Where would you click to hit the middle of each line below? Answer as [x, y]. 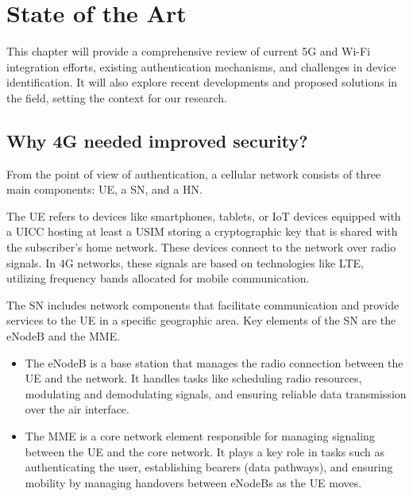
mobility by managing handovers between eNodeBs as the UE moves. [193, 482]
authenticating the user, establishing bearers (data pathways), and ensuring [209, 467]
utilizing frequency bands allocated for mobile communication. [158, 278]
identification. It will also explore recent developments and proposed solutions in [202, 82]
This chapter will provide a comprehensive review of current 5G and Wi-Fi [189, 51]
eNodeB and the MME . [64, 336]
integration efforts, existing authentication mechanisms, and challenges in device [201, 66]
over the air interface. [77, 409]
